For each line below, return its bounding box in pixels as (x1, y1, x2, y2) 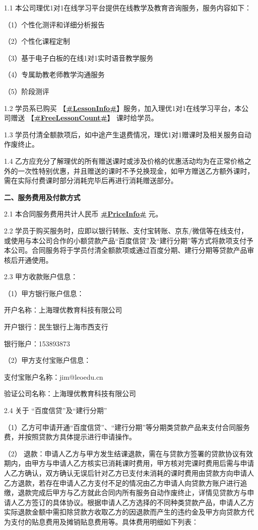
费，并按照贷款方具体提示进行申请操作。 (4, 431, 136, 442)
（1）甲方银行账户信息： (4, 288, 84, 298)
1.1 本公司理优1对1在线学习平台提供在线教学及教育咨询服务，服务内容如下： (4, 2, 252, 12)
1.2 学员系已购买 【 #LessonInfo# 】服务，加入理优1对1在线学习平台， (4, 103, 235, 113)
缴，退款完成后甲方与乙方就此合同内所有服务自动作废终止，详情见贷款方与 (4, 487, 247, 498)
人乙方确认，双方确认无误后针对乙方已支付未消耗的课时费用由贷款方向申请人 (4, 468, 254, 478)
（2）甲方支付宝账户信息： (4, 355, 91, 365)
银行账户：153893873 (4, 338, 70, 348)
